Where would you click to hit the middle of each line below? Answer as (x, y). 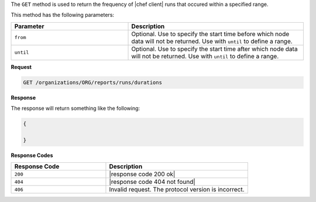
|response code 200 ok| (142, 174)
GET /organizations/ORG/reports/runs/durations (92, 82)
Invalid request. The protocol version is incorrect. (177, 190)
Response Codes (32, 155)
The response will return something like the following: (75, 109)
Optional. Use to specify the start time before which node (210, 34)
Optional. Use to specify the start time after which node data (214, 48)
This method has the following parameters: (62, 15)
